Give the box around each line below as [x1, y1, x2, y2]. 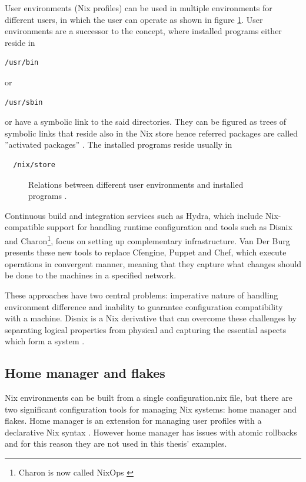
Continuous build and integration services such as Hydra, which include [5, 209, 263, 221]
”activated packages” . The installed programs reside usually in [5, 138, 232, 151]
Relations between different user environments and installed [28, 178, 244, 190]
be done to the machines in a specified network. [5, 269, 177, 281]
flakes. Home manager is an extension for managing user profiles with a [5, 414, 262, 427]
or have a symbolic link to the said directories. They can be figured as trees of [5, 115, 287, 128]
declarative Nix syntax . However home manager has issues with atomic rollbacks [5, 426, 297, 438]
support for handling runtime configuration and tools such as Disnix [46, 221, 292, 233]
